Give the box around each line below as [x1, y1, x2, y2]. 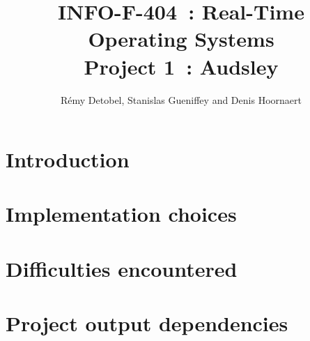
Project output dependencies [6, 309, 288, 338]
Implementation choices [6, 199, 237, 228]
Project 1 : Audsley [84, 52, 279, 80]
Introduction [6, 145, 130, 174]
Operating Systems [88, 24, 274, 53]
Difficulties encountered [6, 254, 238, 282]
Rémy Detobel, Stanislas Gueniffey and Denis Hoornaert [61, 92, 302, 107]
